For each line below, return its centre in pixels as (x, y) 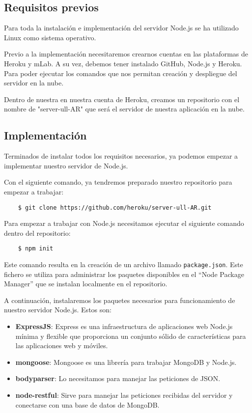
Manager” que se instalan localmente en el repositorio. (86, 284)
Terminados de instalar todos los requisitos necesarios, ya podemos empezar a (121, 156)
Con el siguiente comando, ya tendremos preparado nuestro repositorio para (118, 182)
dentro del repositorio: (37, 233)
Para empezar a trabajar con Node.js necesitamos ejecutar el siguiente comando (124, 223)
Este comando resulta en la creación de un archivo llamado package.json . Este (124, 264)
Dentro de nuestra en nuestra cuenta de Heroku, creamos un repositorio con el (122, 99)
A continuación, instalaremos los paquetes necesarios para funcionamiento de (120, 300)
